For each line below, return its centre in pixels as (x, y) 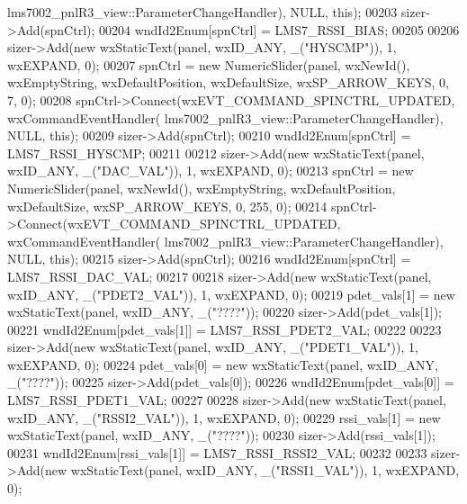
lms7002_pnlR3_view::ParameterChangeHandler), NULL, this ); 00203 (202, 12)
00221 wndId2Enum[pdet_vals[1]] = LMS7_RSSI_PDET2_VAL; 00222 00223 (225, 329)
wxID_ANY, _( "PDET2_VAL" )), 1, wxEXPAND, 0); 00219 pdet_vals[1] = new (231, 294)
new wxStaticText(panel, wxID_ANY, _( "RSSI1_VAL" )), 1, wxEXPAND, (252, 470)
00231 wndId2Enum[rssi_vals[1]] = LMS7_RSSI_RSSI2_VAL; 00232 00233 (217, 452)
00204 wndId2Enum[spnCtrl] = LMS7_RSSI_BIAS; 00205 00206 (279, 29)
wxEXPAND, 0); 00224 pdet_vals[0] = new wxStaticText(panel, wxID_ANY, (223, 364)
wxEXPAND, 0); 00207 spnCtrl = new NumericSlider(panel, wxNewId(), (209, 64)
